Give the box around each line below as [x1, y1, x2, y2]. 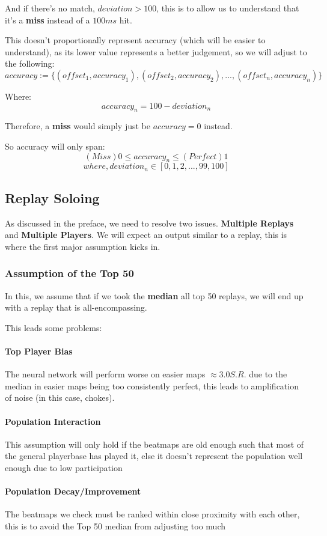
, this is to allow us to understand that [156, 2, 299, 14]
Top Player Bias [5, 344, 73, 357]
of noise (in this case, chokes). [5, 391, 115, 404]
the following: [5, 57, 55, 70]
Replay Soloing [5, 188, 100, 207]
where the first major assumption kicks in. [5, 240, 160, 252]
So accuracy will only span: [5, 139, 105, 152]
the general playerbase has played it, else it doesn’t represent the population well [5, 449, 303, 462]
